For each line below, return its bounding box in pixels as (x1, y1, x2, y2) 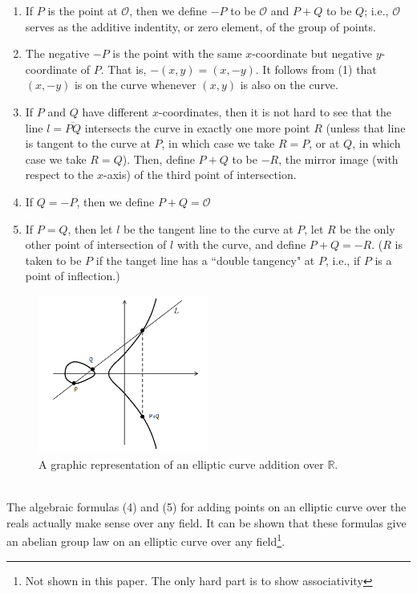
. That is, (100, 60, 147, 77)
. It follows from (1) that (255, 60, 377, 77)
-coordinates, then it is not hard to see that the (159, 103, 392, 120)
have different (82, 103, 149, 120)
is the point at (47, 2, 118, 18)
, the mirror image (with (278, 150, 399, 167)
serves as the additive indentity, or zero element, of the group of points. (25, 18, 376, 35)
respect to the (25, 166, 94, 183)
